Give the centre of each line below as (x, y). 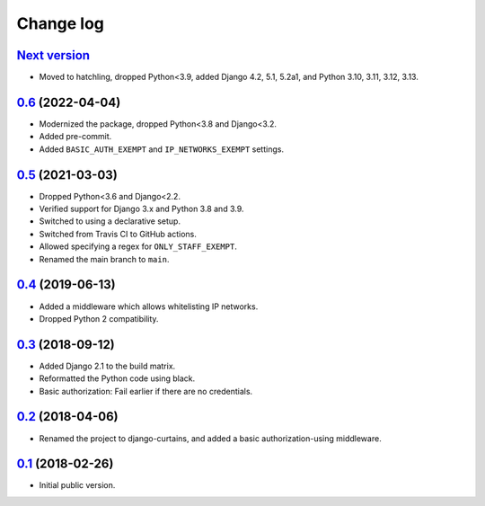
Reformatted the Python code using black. (117, 378)
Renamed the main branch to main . (104, 259)
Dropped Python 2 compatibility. (99, 318)
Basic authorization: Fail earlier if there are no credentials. (146, 391)
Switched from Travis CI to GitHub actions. (118, 234)
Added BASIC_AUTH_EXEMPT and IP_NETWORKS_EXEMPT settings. (162, 149)
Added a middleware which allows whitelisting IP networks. (149, 306)
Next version (53, 55)
